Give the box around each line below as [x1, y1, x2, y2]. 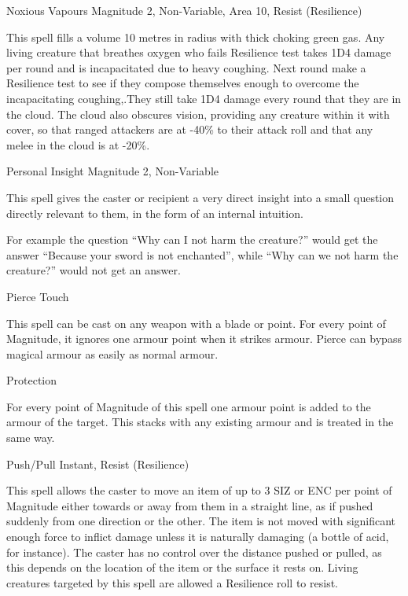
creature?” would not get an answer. [6, 262, 181, 278]
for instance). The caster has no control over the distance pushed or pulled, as [6, 543, 382, 560]
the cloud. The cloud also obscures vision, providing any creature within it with [6, 105, 390, 122]
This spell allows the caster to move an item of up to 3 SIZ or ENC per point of [6, 482, 392, 499]
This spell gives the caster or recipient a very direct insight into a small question [6, 189, 395, 205]
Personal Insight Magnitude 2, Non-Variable [6, 163, 219, 179]
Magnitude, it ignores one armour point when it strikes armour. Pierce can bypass [6, 330, 402, 347]
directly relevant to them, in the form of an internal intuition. [6, 204, 303, 221]
